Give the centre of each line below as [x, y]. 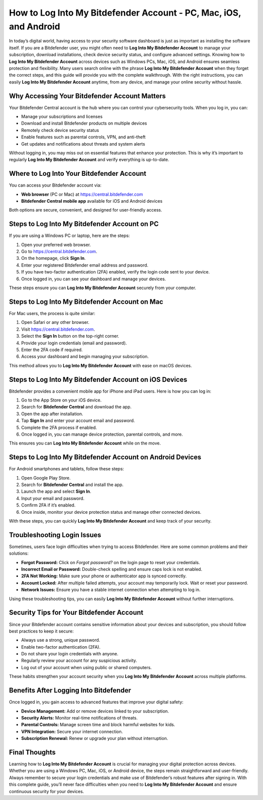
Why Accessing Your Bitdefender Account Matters [87, 96]
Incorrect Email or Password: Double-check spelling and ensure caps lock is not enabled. [112, 569]
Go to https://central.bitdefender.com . [59, 252]
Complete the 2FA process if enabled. [59, 427]
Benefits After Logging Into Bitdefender [70, 690]
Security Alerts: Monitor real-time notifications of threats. [79, 717]
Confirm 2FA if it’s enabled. [48, 505]
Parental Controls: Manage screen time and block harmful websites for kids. [98, 725]
